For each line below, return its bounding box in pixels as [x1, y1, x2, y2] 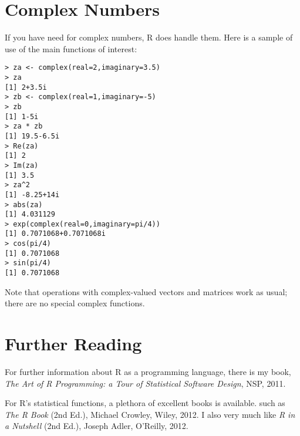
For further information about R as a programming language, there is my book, [5, 366, 291, 378]
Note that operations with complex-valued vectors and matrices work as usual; [5, 285, 288, 298]
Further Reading [5, 332, 142, 356]
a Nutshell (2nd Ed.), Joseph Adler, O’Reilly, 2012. [5, 420, 188, 432]
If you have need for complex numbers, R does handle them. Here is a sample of [5, 31, 293, 43]
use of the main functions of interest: [5, 42, 137, 55]
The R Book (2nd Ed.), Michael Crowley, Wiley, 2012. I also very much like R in [5, 408, 295, 420]
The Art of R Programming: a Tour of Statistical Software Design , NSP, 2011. [5, 377, 286, 389]
